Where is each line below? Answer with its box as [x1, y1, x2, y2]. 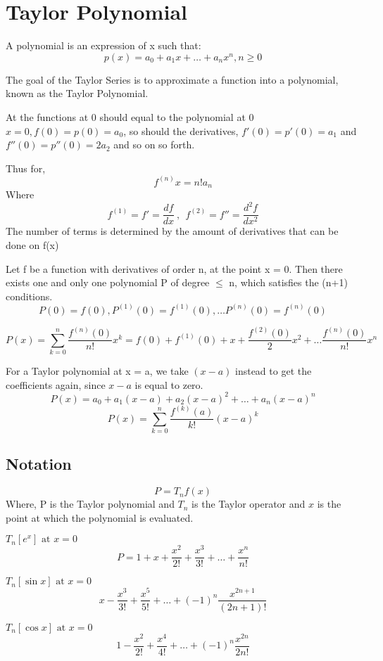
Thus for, [6, 160, 46, 175]
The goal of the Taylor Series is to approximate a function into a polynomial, [6, 72, 339, 86]
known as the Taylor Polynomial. [6, 86, 149, 101]
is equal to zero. [134, 377, 203, 392]
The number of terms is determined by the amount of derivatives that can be [6, 224, 339, 238]
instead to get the [235, 363, 312, 378]
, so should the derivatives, [123, 123, 239, 138]
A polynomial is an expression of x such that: [6, 38, 201, 53]
